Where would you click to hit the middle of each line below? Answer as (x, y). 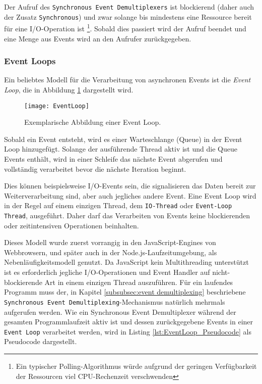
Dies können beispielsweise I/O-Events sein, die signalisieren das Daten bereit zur (130, 186)
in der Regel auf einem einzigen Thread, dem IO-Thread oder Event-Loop (118, 205)
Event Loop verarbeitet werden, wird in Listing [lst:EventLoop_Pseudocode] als (128, 331)
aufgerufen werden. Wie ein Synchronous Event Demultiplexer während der (120, 311)
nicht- (221, 272)
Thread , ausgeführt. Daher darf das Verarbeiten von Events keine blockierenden (127, 215)
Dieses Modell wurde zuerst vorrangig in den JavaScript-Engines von (110, 242)
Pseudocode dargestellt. (41, 341)
